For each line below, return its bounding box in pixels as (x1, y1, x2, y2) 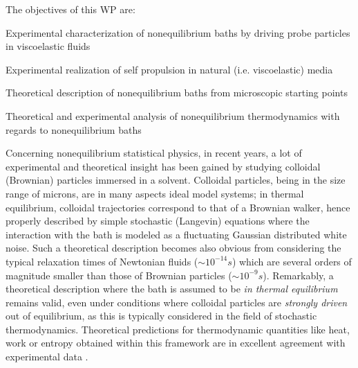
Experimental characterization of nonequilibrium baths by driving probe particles (6, 25, 350, 40)
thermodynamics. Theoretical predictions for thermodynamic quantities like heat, (6, 322, 350, 336)
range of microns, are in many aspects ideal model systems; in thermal (6, 186, 304, 200)
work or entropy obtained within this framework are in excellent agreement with (6, 335, 346, 350)
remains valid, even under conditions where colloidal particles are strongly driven (6, 295, 348, 309)
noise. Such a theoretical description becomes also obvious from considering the (6, 240, 341, 255)
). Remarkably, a (263, 268, 334, 282)
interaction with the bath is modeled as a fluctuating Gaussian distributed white (6, 227, 347, 241)
